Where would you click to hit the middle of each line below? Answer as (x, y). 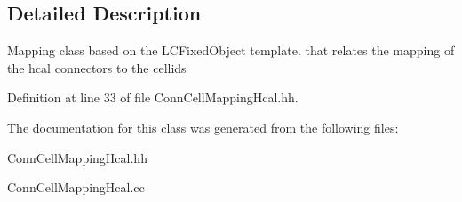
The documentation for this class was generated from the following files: (203, 127)
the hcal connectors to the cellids (97, 67)
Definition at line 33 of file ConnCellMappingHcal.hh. (153, 97)
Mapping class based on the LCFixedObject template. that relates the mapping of (231, 50)
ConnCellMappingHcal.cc (76, 187)
